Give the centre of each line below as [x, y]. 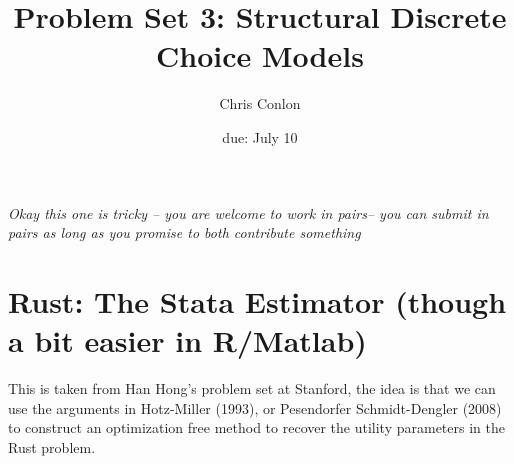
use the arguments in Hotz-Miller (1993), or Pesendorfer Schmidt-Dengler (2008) [255, 407]
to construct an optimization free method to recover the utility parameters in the [256, 427]
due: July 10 [260, 136]
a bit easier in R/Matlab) [187, 340]
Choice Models [260, 55]
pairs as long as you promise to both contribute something [184, 232]
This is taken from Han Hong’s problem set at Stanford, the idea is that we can [252, 388]
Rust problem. [52, 446]
